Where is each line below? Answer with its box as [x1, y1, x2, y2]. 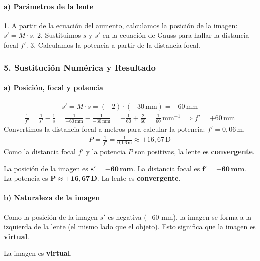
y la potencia [86, 146, 126, 157]
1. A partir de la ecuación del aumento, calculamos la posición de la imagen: [4, 20, 238, 30]
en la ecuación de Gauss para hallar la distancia [102, 30, 249, 40]
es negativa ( [108, 211, 147, 222]
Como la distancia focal [4, 146, 76, 157]
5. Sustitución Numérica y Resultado [4, 61, 156, 73]
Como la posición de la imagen [4, 211, 98, 222]
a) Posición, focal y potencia [4, 82, 103, 93]
